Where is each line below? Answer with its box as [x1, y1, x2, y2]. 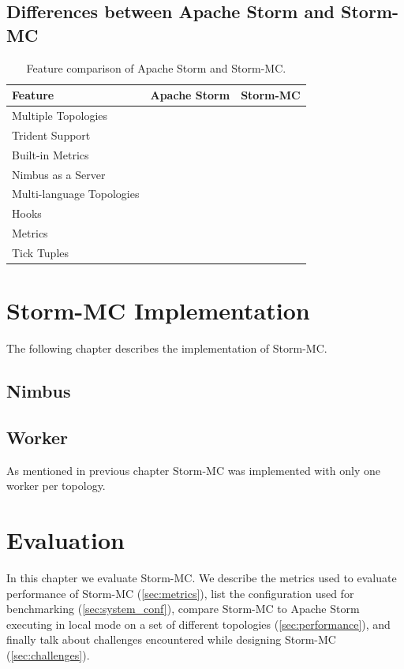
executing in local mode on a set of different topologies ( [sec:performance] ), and [6, 615, 391, 632]
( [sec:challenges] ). [6, 647, 90, 663]
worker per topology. [6, 477, 106, 494]
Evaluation [6, 524, 125, 556]
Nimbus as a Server [12, 166, 106, 182]
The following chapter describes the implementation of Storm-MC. [6, 340, 327, 357]
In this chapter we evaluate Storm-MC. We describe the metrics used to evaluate [6, 570, 397, 586]
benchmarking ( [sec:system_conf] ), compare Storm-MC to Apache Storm [6, 600, 360, 617]
